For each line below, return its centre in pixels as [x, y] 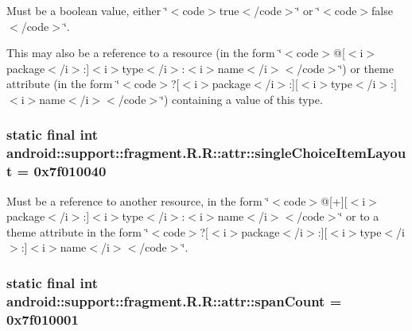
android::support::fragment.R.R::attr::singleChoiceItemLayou [206, 153]
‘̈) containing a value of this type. [242, 99]
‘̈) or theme [366, 68]
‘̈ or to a [359, 216]
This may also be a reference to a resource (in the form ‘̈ [144, 53]
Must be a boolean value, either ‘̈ [87, 10]
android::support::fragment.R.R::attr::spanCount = [174, 300]
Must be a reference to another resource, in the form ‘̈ [138, 200]
